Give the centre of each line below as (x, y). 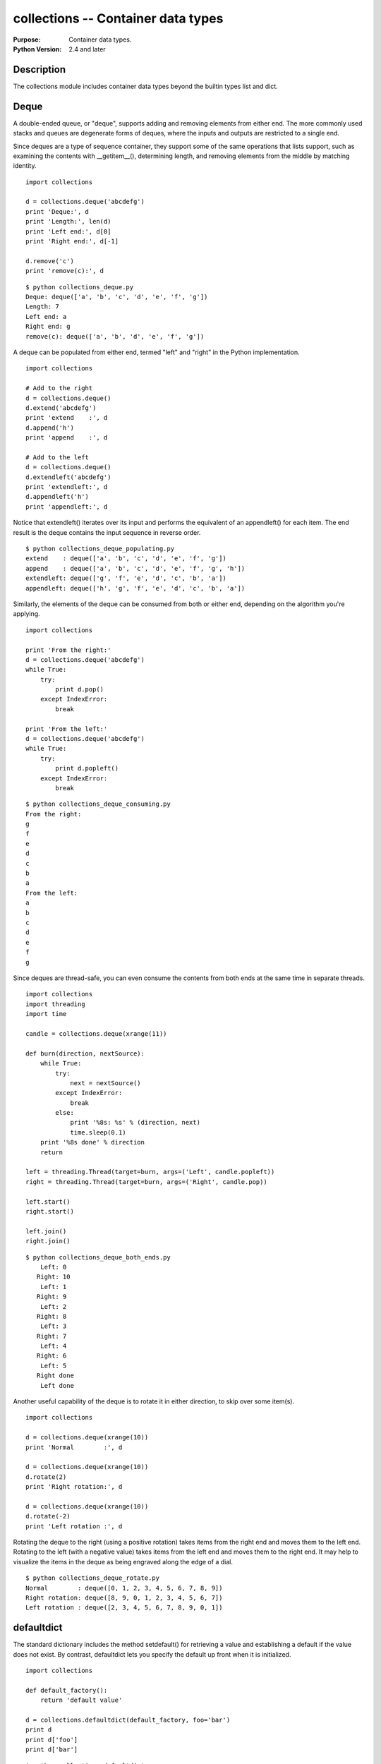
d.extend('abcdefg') (61, 408)
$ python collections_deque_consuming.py (98, 804)
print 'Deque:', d (58, 211)
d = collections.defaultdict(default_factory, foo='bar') (128, 1720)
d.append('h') (50, 428)
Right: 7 (52, 1336)
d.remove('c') (50, 261)
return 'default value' (81, 1700)
